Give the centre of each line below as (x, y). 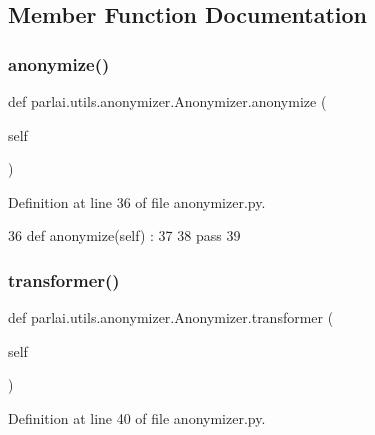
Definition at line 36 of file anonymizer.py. (137, 201)
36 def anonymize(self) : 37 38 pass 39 (124, 235)
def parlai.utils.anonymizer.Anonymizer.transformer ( (171, 317)
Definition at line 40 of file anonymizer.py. (137, 417)
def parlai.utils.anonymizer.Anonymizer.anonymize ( (167, 101)
